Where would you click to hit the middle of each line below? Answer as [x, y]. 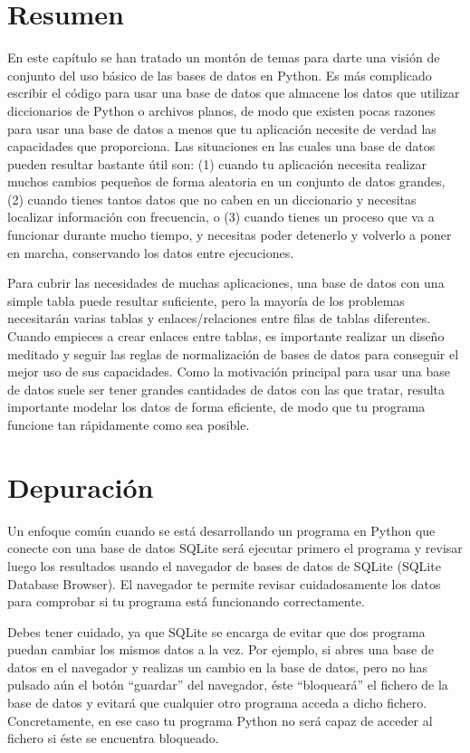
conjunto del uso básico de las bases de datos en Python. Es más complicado [220, 75]
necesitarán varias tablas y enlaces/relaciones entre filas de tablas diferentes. [219, 318]
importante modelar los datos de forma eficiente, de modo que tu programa [216, 407]
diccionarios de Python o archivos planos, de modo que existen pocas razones [221, 110]
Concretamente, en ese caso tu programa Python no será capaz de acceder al [220, 720]
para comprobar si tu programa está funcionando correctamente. [186, 601]
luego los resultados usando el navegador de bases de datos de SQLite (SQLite [224, 565]
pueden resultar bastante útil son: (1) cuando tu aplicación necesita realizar [217, 163]
